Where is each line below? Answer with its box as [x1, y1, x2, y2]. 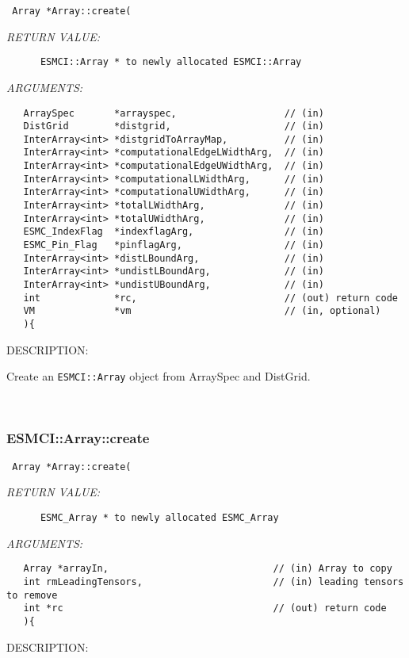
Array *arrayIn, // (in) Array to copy [23, 563, 392, 575]
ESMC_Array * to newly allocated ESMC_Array [40, 511, 279, 523]
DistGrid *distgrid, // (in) [23, 121, 324, 132]
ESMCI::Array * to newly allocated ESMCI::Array [40, 56, 302, 68]
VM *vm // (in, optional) [23, 305, 381, 317]
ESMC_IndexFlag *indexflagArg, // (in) [23, 226, 324, 238]
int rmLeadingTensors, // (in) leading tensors [23, 576, 404, 587]
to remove [6, 589, 58, 601]
